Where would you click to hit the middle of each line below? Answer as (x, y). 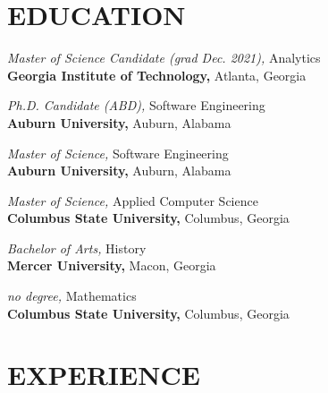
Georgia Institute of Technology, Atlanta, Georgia (157, 75)
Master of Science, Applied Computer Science (133, 200)
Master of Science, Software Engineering (118, 153)
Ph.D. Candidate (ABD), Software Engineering (136, 105)
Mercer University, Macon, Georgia (112, 265)
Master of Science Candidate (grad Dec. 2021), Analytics (164, 58)
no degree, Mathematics (72, 296)
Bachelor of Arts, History (77, 248)
